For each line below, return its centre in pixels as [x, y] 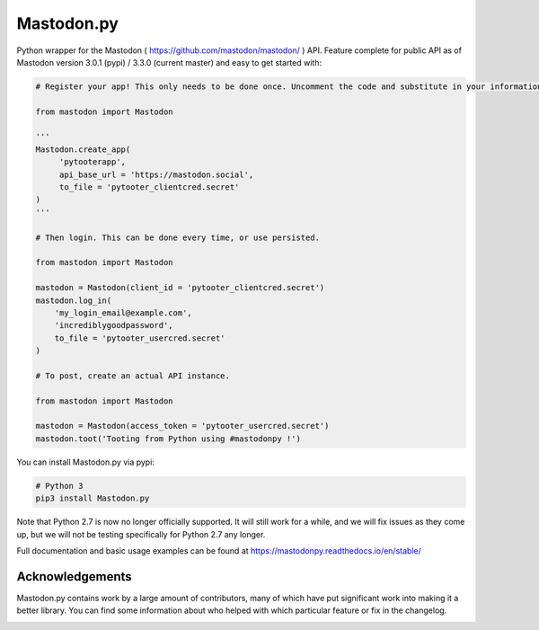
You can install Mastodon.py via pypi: [85, 462]
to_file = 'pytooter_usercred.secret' [140, 338]
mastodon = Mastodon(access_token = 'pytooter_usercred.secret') [182, 426]
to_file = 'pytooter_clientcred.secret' [149, 187]
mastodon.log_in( [74, 300]
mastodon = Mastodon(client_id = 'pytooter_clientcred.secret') [180, 288]
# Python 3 [59, 486]
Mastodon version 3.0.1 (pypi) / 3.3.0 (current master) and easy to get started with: [169, 62]
